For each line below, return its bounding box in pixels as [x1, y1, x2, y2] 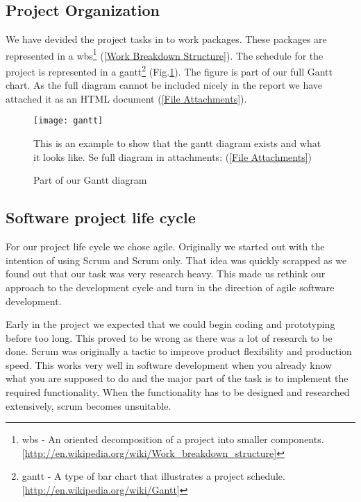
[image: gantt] [33, 116, 103, 126]
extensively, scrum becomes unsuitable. [6, 398, 171, 413]
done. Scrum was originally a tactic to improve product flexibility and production [6, 344, 352, 358]
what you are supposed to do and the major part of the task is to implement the [6, 371, 349, 386]
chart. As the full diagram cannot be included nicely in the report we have [6, 78, 323, 92]
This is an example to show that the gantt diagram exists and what [33, 136, 321, 150]
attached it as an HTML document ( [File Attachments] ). [6, 91, 247, 105]
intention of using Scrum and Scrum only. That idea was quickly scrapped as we [6, 252, 347, 267]
